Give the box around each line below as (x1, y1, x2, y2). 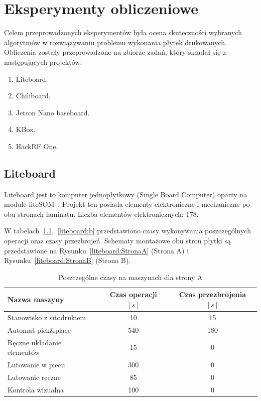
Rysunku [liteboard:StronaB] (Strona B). (4, 255, 131, 265)
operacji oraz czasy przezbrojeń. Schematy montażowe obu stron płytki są (4, 235, 231, 246)
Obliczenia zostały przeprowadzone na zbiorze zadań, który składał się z (4, 47, 226, 57)
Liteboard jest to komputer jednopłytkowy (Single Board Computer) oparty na (4, 189, 247, 199)
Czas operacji (109, 289, 157, 300)
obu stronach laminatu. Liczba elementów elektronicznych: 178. (4, 208, 199, 219)
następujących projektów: (4, 56, 82, 67)
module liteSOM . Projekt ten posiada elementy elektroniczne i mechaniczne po (4, 199, 250, 209)
